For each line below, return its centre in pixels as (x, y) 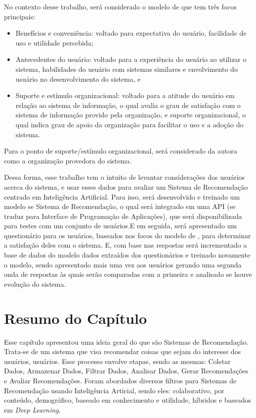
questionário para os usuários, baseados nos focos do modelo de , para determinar (128, 235)
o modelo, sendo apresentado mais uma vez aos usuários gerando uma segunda (123, 264)
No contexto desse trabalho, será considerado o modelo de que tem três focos (120, 6)
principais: (20, 16)
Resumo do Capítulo (76, 318)
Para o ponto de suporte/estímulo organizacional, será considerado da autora (121, 151)
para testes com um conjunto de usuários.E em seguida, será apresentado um (121, 226)
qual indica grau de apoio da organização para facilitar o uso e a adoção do (129, 124)
